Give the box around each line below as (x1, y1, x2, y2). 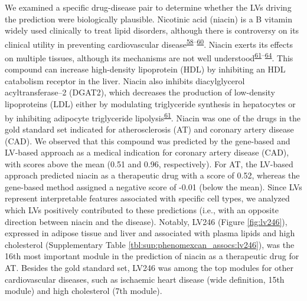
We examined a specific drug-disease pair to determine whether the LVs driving (5, 1, 292, 13)
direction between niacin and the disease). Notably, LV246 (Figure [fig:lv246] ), (5, 215, 288, 227)
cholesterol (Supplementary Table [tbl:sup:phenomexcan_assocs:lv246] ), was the (5, 238, 295, 250)
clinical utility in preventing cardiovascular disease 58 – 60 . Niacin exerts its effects (5, 36, 293, 50)
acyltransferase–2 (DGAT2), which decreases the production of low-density (5, 86, 275, 98)
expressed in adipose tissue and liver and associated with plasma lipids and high (5, 227, 295, 239)
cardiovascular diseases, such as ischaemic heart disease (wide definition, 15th (5, 273, 285, 285)
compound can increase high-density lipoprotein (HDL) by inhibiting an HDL (5, 63, 286, 75)
